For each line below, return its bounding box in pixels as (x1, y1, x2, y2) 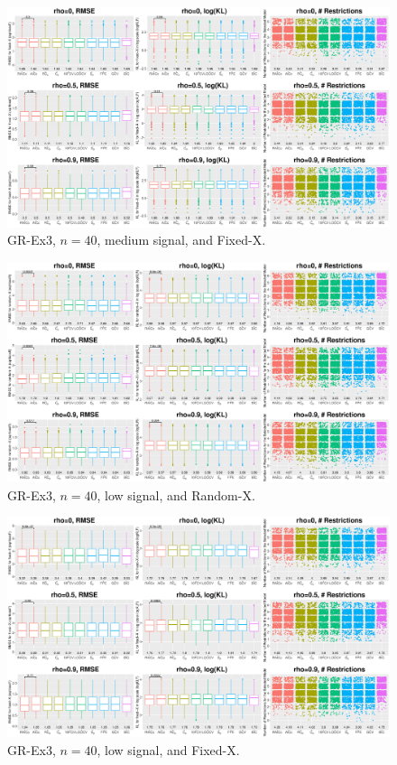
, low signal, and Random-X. (97, 485, 255, 504)
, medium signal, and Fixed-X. (97, 230, 266, 249)
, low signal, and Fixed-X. (97, 740, 240, 759)
